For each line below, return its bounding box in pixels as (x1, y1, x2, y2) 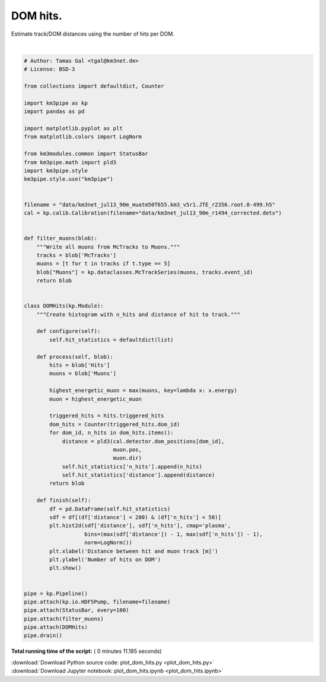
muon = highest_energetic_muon (49, 396, 142, 402)
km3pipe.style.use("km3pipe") (24, 176, 113, 182)
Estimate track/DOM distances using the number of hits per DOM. (11, 30, 174, 37)
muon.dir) (112, 455, 142, 462)
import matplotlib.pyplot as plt (24, 125, 123, 132)
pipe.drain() (24, 632, 63, 639)
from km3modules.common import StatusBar (24, 150, 149, 157)
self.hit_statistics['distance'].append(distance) (62, 472, 216, 478)
